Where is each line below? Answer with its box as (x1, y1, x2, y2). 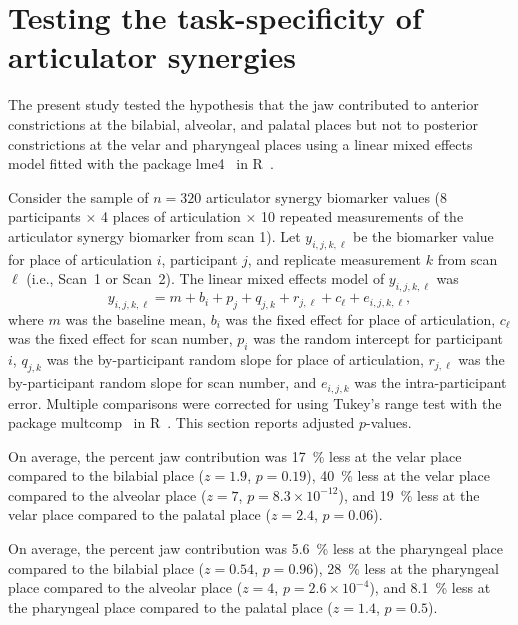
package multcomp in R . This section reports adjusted (8, 412, 355, 433)
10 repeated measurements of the (261, 206, 464, 227)
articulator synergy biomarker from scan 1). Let (8, 225, 301, 246)
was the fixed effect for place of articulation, (225, 308, 496, 329)
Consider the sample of (8, 186, 149, 207)
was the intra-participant (354, 372, 507, 393)
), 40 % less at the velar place (306, 465, 491, 486)
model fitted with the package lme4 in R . (8, 153, 274, 174)
